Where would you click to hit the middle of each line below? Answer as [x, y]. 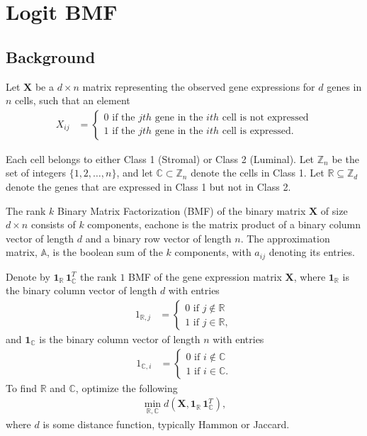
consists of [53, 224]
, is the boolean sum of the [105, 252]
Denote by [28, 276]
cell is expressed [256, 132]
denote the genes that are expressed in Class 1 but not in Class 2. [148, 186]
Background [51, 56]
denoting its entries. [312, 252]
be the [345, 158]
